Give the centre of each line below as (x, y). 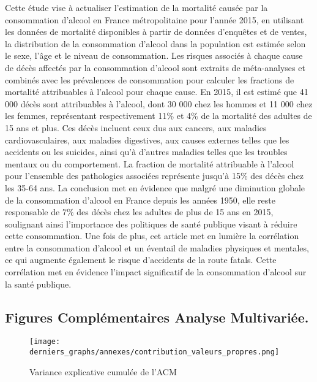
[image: (45, 342)
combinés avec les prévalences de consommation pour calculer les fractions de (150, 79)
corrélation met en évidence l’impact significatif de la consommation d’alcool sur (156, 272)
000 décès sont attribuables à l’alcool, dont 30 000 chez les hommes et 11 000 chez (159, 103)
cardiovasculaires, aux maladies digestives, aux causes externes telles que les (147, 139)
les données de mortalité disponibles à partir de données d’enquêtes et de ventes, (156, 32)
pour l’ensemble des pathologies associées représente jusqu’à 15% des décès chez (155, 176)
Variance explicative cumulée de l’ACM (103, 371)
